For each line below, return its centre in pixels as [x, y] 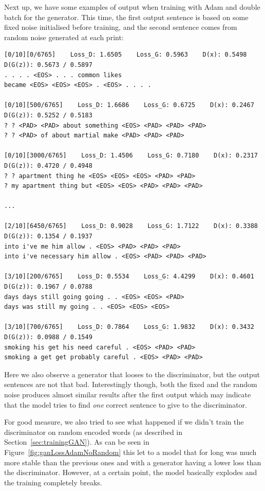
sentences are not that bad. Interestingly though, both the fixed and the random [131, 384]
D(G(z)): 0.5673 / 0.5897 [48, 65]
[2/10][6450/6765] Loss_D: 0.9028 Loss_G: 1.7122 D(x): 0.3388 [131, 226]
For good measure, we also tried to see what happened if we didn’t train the [124, 422]
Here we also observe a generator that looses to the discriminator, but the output [132, 374]
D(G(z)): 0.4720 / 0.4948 [48, 165]
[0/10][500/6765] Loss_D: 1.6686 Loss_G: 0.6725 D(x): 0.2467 [129, 105]
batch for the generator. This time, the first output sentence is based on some [126, 17]
